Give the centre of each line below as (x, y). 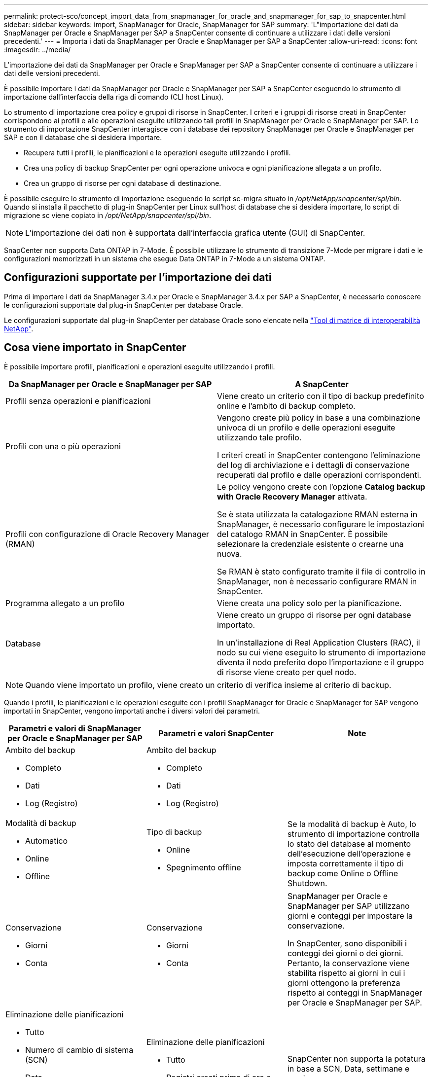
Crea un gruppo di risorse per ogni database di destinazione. (123, 183)
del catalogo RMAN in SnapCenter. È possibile (303, 534)
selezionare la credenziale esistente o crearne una (310, 544)
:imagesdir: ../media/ (37, 50)
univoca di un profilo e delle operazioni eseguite (306, 427)
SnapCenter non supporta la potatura (356, 1059)
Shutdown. (307, 883)
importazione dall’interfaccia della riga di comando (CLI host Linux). (114, 97)
